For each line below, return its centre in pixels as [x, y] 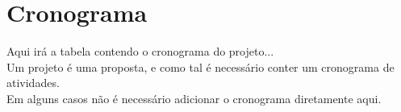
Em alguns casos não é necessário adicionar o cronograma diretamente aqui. [194, 98]
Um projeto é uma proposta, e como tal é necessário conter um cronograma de [200, 66]
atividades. [33, 83]
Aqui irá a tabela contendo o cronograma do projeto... [140, 51]
